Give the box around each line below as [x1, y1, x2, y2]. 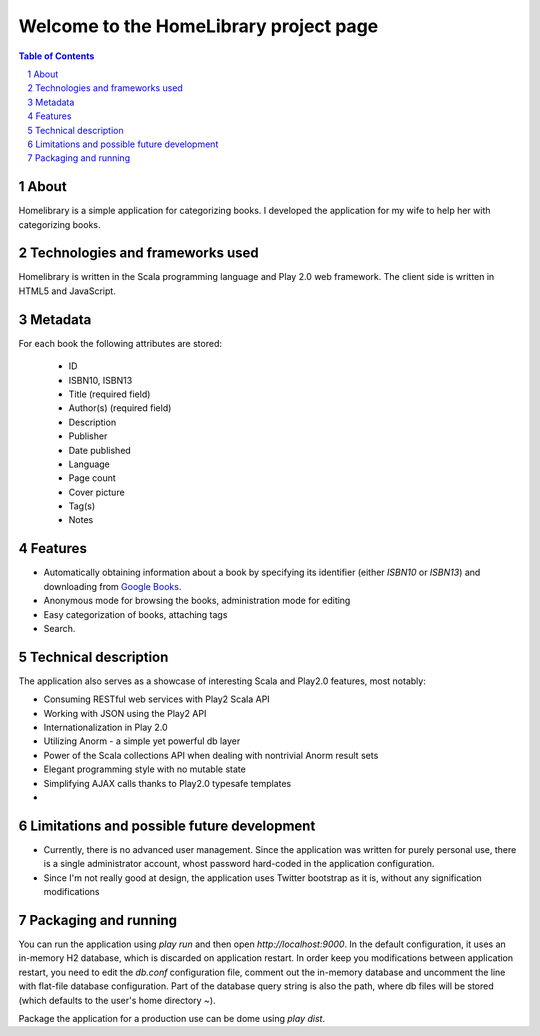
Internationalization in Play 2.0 [43, 721, 169, 734]
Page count [68, 472, 117, 484]
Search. [43, 622, 76, 634]
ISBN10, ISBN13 [68, 374, 133, 386]
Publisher [68, 430, 108, 442]
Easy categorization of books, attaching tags [43, 608, 228, 620]
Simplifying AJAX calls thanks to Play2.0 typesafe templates [43, 777, 292, 789]
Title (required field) [68, 388, 151, 400]
